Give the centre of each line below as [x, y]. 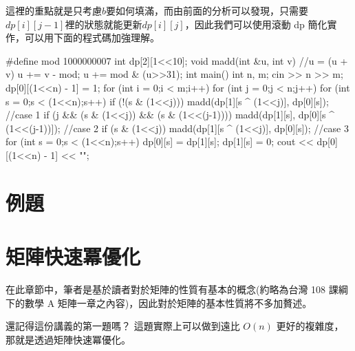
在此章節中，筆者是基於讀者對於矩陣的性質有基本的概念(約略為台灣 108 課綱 [177, 289]
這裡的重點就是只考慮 [54, 10]
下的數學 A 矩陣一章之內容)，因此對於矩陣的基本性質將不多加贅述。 [159, 302]
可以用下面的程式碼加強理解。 [92, 38]
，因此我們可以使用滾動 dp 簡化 [256, 24]
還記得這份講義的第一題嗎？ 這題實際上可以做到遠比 [123, 326]
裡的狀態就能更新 [104, 24]
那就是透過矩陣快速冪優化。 [68, 339]
